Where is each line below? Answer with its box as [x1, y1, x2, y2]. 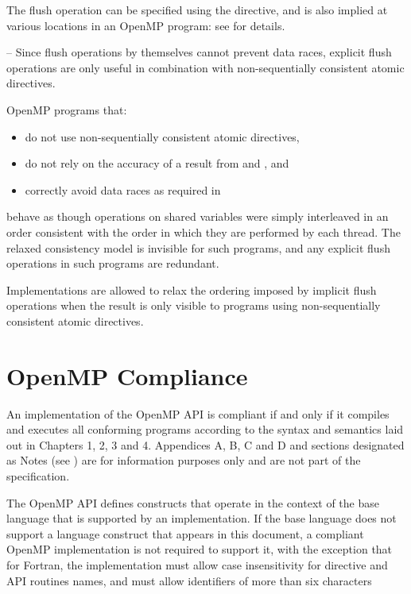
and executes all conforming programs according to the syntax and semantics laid [6, 421, 404, 438]
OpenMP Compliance [6, 359, 248, 391]
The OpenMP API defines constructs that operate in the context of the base [6, 494, 379, 511]
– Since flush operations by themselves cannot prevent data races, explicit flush [6, 44, 392, 60]
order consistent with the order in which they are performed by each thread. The [6, 223, 401, 240]
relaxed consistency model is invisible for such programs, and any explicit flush [6, 239, 390, 256]
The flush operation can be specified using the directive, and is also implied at [6, 2, 388, 17]
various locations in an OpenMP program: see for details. [6, 17, 285, 33]
